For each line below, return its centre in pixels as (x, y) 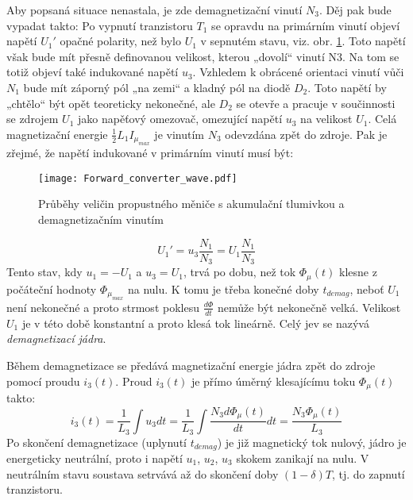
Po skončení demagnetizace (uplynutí (96, 442)
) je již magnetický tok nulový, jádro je (312, 442)
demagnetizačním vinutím (101, 219)
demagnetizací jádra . (56, 338)
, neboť (367, 288)
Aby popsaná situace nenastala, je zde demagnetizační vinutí (154, 10)
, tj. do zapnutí (368, 473)
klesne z (358, 272)
